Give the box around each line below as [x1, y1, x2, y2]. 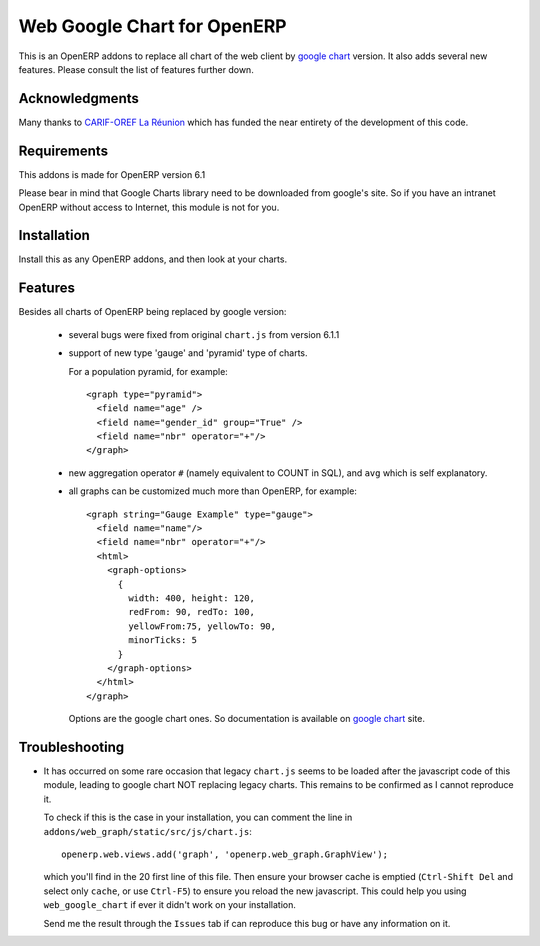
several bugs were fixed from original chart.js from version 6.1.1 [68, 328, 340, 340]
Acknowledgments [18, 90, 140, 107]
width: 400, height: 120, [128, 592, 255, 604]
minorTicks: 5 [128, 635, 198, 646]
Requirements [18, 142, 109, 159]
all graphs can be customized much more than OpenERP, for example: [68, 485, 357, 497]
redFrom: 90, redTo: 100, [128, 606, 255, 618]
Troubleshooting [18, 738, 125, 755]
